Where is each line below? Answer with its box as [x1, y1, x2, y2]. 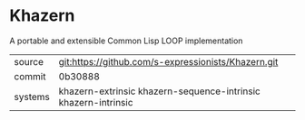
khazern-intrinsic [58, 96, 133, 108]
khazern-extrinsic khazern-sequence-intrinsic [58, 85, 261, 97]
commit [14, 69, 46, 82]
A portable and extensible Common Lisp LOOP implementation [9, 35, 243, 46]
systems [14, 90, 50, 103]
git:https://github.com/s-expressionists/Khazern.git [58, 55, 279, 68]
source [14, 55, 44, 68]
